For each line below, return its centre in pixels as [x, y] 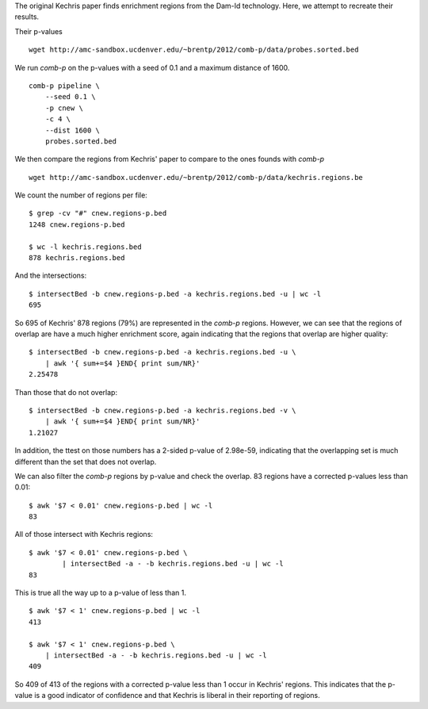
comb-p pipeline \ [65, 86]
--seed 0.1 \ [70, 97]
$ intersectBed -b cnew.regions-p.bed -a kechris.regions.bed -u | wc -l [175, 294]
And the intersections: [51, 276]
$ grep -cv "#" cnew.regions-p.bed [98, 213]
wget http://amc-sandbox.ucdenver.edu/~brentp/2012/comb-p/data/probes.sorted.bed [194, 50]
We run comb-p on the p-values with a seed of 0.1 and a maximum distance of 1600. [152, 67]
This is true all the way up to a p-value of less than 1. [100, 593]
